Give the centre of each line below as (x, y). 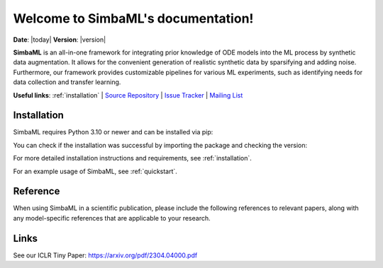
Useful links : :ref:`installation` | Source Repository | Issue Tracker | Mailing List (128, 95)
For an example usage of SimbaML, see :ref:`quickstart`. (95, 171)
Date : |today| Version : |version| (60, 40)
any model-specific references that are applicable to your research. (112, 218)
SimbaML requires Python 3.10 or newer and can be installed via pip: (113, 132)
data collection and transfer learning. (67, 82)
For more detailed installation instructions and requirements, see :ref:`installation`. (132, 158)
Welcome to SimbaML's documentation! (133, 18)
